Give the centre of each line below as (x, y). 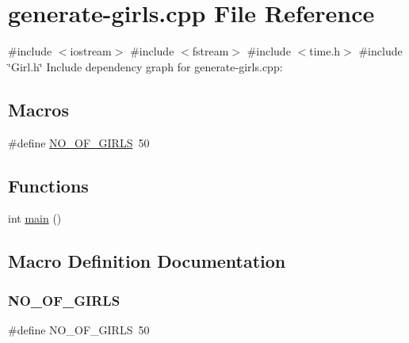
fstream (210, 51)
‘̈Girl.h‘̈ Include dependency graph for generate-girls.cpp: (145, 66)
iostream (91, 51)
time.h (325, 51)
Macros (38, 109)
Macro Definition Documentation (147, 261)
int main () (35, 218)
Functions (48, 185)
